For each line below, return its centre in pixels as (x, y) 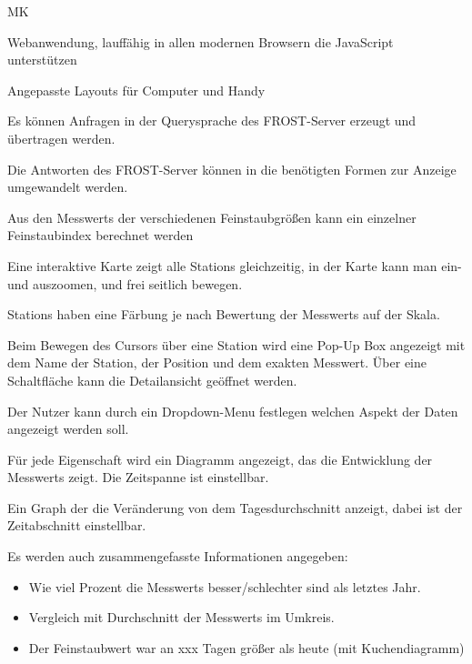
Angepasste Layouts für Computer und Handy (136, 90)
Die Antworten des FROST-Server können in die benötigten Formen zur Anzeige (232, 169)
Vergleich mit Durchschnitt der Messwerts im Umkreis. (181, 617)
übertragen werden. (61, 138)
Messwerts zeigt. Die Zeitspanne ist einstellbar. (138, 477)
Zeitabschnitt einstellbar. (77, 525)
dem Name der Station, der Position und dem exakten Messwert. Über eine (217, 362)
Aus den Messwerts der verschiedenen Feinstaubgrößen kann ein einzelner (212, 217)
